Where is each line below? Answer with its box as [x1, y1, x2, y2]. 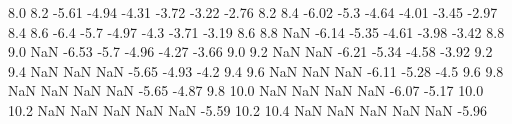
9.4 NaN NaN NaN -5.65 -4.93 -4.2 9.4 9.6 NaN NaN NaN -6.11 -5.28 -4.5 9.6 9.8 [8, 60, 504, 81]
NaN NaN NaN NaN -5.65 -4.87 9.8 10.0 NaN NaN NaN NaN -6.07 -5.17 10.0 [8, 80, 484, 101]
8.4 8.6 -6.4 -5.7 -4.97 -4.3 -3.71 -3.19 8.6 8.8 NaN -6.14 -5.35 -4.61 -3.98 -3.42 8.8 [8, 21, 505, 42]
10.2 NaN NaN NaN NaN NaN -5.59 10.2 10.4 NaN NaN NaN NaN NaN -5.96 [8, 99, 488, 120]
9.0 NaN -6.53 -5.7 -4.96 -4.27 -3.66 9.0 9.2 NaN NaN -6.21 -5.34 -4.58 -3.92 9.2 [8, 41, 493, 62]
